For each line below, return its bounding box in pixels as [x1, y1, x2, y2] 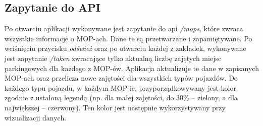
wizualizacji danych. [5, 112, 67, 122]
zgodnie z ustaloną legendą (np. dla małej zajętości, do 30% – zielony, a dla [5, 92, 238, 103]
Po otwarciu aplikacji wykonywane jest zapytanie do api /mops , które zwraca [5, 23, 243, 34]
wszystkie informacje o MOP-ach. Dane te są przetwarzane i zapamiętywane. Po [5, 33, 252, 43]
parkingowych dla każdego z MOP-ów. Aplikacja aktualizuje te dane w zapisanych [5, 62, 259, 73]
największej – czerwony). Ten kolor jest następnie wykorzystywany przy [5, 102, 226, 112]
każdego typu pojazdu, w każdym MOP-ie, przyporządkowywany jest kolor [5, 82, 236, 93]
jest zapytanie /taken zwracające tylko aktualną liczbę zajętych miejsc [5, 52, 222, 63]
